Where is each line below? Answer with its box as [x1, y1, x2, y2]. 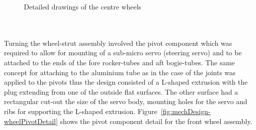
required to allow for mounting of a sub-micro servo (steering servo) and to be [4, 47, 242, 58]
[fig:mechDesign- [161, 106, 211, 116]
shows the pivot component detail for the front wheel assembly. [60, 116, 253, 126]
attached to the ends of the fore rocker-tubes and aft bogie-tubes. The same [4, 57, 235, 67]
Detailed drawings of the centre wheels [24, 1, 142, 11]
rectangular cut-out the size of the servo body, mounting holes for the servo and [4, 96, 248, 107]
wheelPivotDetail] [4, 116, 58, 126]
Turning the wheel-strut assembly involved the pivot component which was [4, 37, 232, 48]
